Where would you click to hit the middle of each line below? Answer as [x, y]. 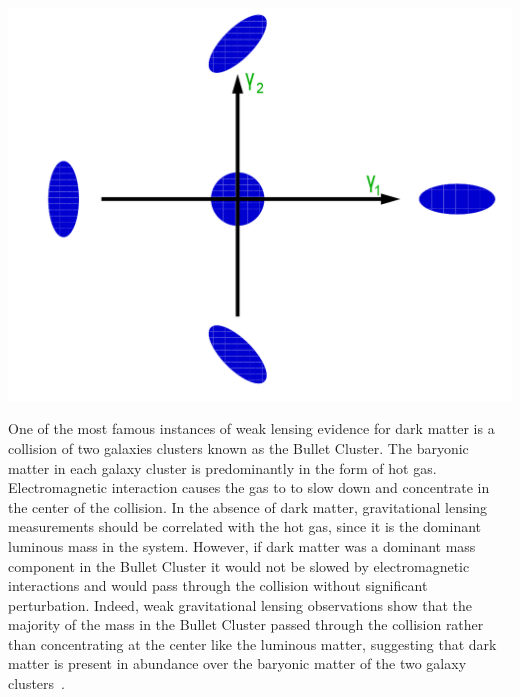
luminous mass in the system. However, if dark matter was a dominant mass [242, 545]
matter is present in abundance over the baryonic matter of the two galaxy [237, 663]
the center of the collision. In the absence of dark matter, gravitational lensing [248, 506]
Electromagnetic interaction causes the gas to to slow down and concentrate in [249, 487]
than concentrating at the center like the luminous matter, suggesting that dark [252, 643]
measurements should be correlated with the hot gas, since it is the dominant [245, 526]
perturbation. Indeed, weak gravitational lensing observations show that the [240, 604]
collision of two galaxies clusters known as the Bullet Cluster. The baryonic [238, 447]
